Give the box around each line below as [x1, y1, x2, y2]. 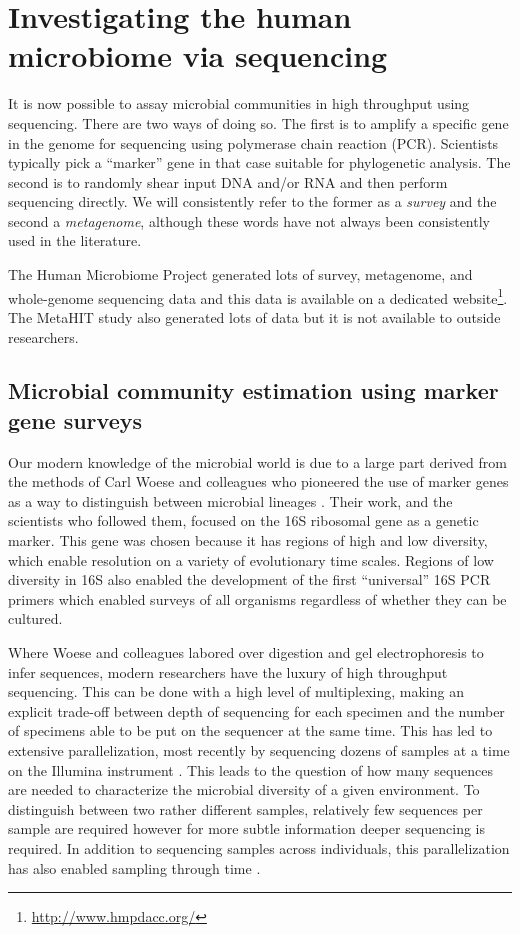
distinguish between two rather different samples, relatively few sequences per [8, 798, 483, 819]
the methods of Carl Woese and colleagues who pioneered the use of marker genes [8, 471, 509, 492]
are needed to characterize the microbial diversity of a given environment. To [8, 779, 480, 800]
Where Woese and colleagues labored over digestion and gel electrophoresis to [8, 642, 484, 663]
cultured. [8, 608, 63, 629]
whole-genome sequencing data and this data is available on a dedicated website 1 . [8, 284, 508, 308]
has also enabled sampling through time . [8, 857, 261, 878]
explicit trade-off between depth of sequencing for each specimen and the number [8, 700, 505, 721]
